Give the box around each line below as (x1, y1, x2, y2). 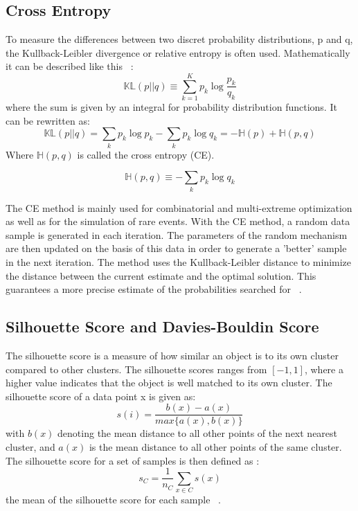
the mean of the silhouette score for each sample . (6, 492, 221, 506)
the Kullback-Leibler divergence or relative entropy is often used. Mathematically (6, 45, 350, 60)
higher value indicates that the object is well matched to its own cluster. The (6, 375, 332, 390)
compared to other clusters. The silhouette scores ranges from (6, 361, 267, 376)
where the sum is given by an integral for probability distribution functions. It (6, 100, 337, 114)
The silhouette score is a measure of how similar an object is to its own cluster (6, 348, 339, 362)
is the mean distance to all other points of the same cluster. (89, 439, 342, 454)
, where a (304, 361, 343, 376)
